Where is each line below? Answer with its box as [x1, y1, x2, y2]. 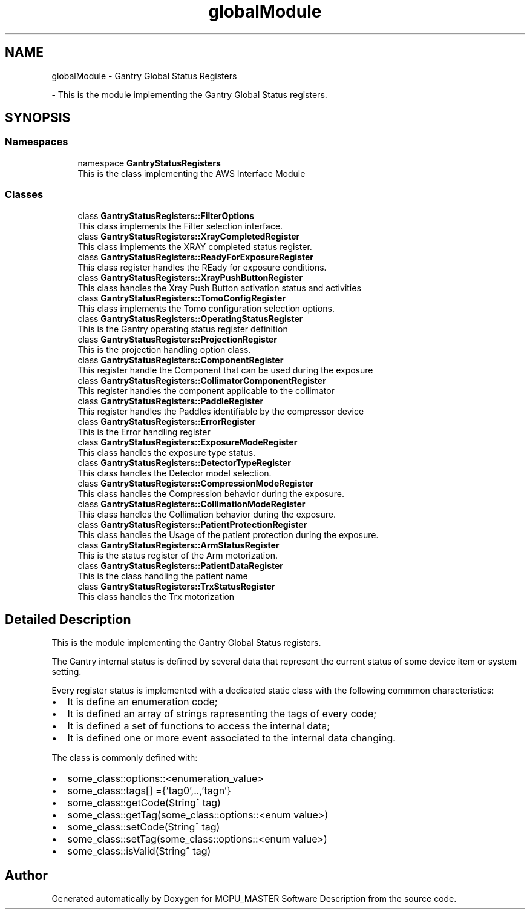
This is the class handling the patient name [77, 570, 248, 581]
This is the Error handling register [77, 426, 211, 437]
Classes [5, 188, 44, 201]
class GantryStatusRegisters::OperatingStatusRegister [77, 313, 303, 324]
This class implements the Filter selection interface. [77, 220, 283, 231]
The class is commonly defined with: [51, 752, 198, 763]
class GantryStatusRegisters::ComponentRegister [77, 354, 284, 365]
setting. [51, 666, 82, 677]
